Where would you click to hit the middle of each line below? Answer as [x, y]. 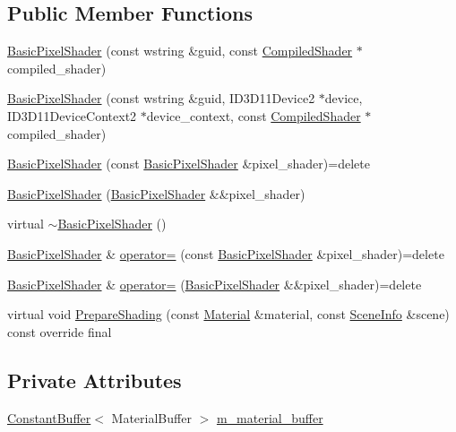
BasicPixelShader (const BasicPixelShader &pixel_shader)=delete [189, 164]
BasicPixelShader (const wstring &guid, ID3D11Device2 [161, 98]
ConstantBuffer [49, 417]
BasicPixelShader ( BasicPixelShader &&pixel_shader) [156, 193]
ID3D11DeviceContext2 [72, 115]
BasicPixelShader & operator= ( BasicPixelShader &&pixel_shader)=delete [215, 284]
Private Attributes [95, 380]
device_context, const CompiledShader [254, 115]
